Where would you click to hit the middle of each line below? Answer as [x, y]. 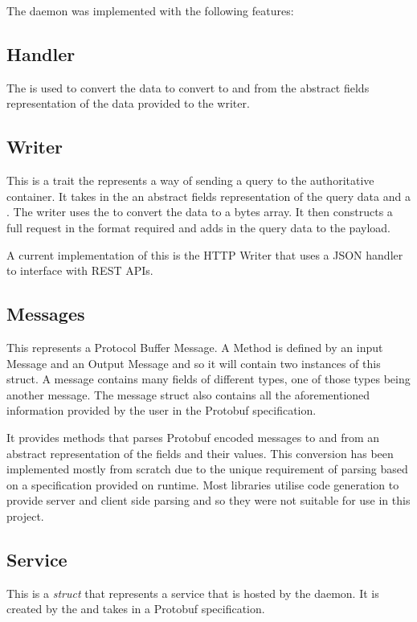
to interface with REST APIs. [80, 270]
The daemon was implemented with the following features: [150, 10]
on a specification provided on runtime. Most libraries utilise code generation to [203, 484]
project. [25, 516]
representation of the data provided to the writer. [128, 103]
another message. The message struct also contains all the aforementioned [188, 394]
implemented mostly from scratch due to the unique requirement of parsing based [207, 469]
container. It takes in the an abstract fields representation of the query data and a [208, 196]
